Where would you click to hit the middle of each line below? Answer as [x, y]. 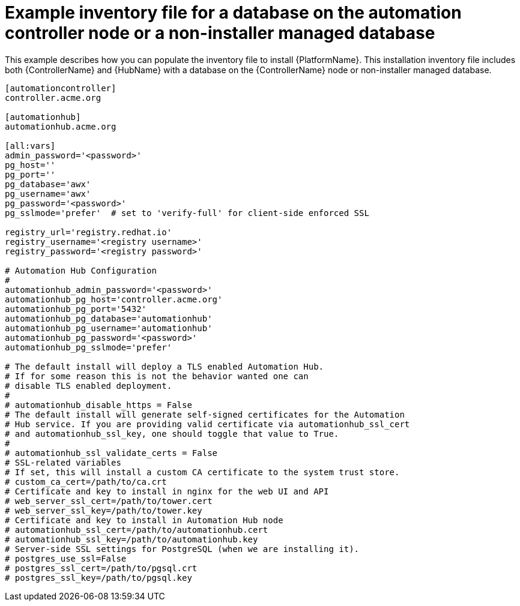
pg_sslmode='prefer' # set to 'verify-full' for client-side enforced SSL [187, 213]
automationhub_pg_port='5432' [76, 309]
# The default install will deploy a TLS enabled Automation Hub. [165, 366]
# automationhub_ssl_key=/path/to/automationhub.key [132, 539]
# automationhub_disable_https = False [98, 405]
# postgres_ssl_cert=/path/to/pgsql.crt [101, 568]
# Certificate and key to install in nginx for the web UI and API [167, 491]
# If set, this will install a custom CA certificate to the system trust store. [202, 472]
